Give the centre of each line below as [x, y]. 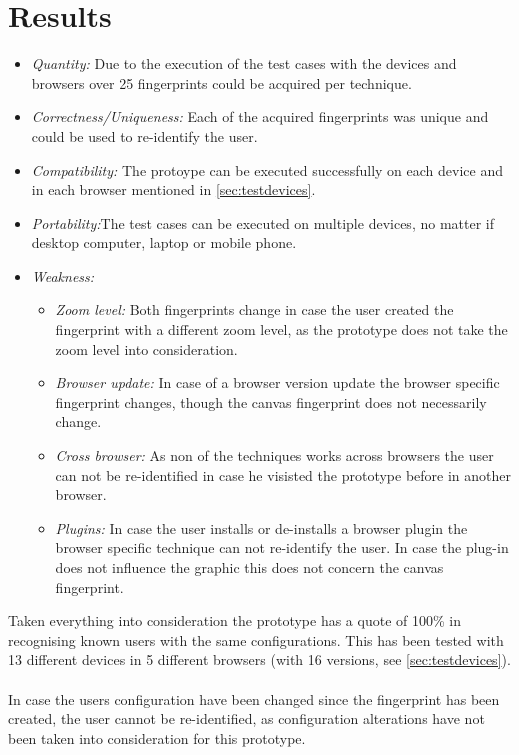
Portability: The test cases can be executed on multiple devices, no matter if [262, 222]
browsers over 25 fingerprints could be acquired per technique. [221, 82]
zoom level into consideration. [146, 348]
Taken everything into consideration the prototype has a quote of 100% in [234, 620]
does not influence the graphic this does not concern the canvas [249, 567]
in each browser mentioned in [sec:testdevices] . [173, 189]
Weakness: [63, 275]
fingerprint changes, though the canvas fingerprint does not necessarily [271, 401]
